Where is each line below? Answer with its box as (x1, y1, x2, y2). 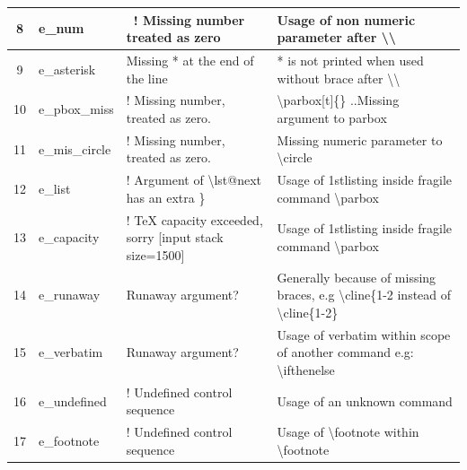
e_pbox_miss (39, 100, 114, 118)
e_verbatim (39, 343, 103, 361)
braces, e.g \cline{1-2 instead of (277, 285, 452, 304)
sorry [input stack (126, 228, 224, 247)
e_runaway (39, 285, 101, 304)
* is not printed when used (277, 50, 424, 69)
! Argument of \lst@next (126, 170, 261, 189)
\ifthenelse (277, 360, 335, 379)
